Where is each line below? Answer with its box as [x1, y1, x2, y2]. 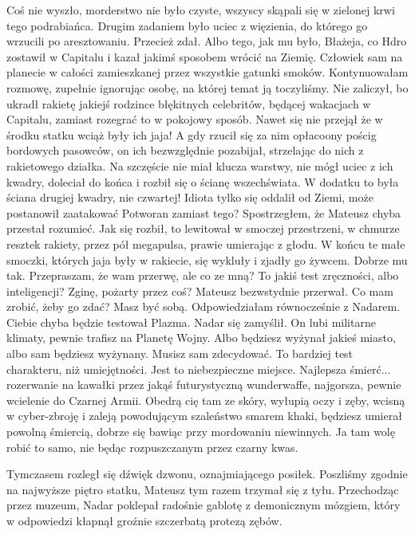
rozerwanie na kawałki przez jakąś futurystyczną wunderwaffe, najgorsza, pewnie [6, 376, 401, 393]
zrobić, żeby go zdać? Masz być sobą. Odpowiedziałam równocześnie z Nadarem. [6, 298, 401, 315]
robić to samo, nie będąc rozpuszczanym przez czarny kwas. [6, 438, 298, 455]
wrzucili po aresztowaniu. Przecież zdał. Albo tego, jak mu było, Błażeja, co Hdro [6, 33, 407, 49]
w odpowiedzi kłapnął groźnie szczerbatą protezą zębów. [6, 512, 283, 528]
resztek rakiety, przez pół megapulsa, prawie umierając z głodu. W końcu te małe [6, 235, 405, 252]
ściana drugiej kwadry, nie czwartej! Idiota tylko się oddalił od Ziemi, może [6, 189, 373, 206]
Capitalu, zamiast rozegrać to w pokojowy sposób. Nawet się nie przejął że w [6, 111, 383, 128]
